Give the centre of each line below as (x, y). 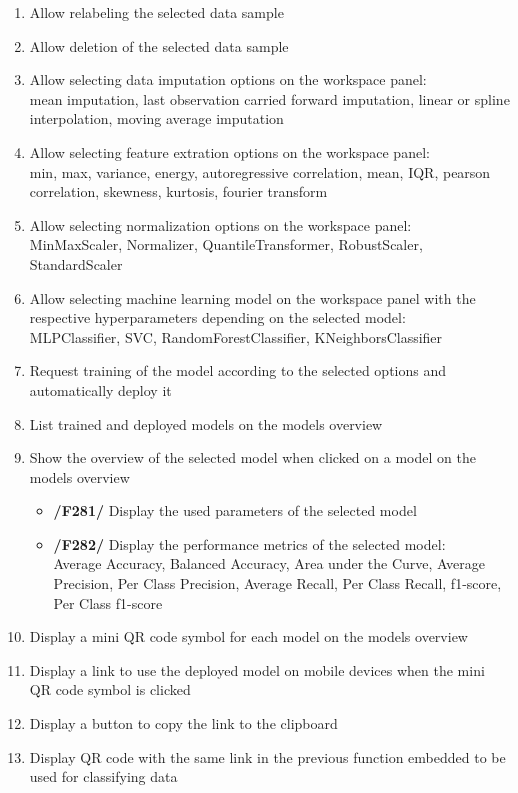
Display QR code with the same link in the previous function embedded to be (267, 756)
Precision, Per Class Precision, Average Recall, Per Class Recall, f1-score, (277, 583)
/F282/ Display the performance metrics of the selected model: (249, 543)
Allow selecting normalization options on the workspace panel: (220, 224)
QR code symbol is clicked (110, 689)
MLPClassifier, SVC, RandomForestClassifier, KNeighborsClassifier (236, 336)
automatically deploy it (100, 389)
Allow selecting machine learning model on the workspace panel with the (252, 297)
